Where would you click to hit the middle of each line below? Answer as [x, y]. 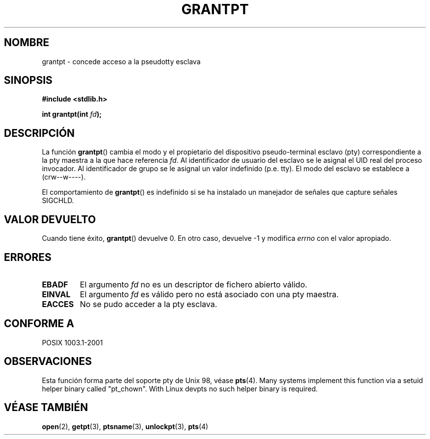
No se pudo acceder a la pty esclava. [148, 304]
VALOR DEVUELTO [50, 219]
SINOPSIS [28, 80]
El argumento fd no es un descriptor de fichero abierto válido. [193, 284]
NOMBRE [27, 43]
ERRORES [28, 257]
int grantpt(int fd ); [72, 114]
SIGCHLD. [58, 201]
